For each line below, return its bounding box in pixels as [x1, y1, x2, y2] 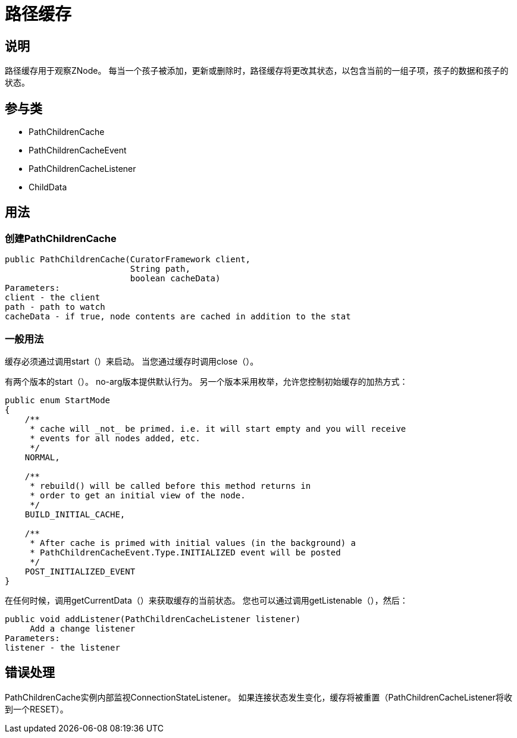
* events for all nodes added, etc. [30, 433, 200, 443]
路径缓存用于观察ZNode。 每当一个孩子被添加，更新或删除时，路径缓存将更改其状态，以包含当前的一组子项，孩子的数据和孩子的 [5, 65, 509, 76]
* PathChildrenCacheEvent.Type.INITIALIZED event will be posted [30, 547, 341, 557]
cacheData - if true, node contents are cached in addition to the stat [5, 312, 351, 322]
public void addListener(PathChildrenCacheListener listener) [5, 614, 301, 624]
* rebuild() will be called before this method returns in [30, 481, 311, 491]
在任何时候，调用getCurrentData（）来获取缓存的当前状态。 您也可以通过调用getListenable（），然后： [5, 595, 408, 605]
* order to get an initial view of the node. [30, 490, 246, 500]
